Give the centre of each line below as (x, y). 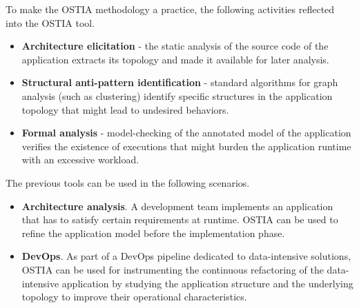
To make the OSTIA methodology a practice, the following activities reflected (170, 9)
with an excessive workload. (80, 160)
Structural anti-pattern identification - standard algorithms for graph (180, 82)
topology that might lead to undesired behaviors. (125, 109)
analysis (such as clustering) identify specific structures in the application (177, 95)
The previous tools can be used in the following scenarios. (128, 182)
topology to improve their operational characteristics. (134, 297)
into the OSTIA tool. (50, 22)
